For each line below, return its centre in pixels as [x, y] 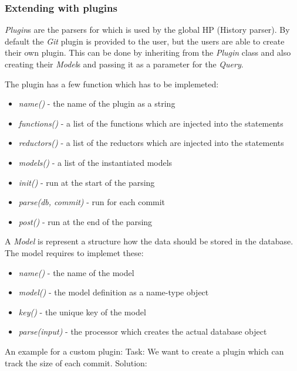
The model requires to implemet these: [74, 252]
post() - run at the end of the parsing [85, 221]
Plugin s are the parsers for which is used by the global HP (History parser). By [147, 30]
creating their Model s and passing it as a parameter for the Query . [124, 64]
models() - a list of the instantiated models [95, 162]
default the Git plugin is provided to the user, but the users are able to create [145, 41]
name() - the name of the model [76, 272]
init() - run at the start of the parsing [87, 182]
